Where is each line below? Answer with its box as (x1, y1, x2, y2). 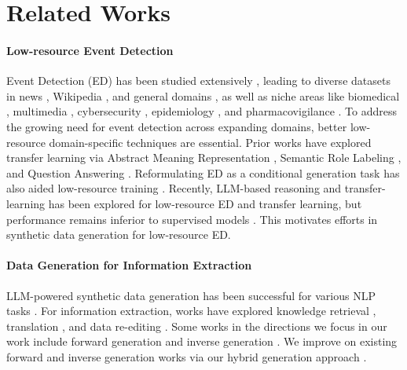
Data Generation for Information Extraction (6, 257, 252, 273)
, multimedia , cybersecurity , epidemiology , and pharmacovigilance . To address (6, 103, 398, 119)
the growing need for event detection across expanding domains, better (6, 118, 347, 134)
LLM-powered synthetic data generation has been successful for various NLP (6, 287, 376, 303)
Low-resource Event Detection (6, 42, 174, 58)
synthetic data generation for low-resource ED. (6, 226, 231, 243)
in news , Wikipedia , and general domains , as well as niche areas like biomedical (6, 87, 400, 104)
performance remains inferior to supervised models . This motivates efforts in (6, 211, 378, 227)
